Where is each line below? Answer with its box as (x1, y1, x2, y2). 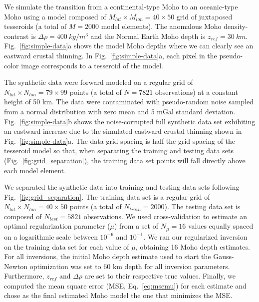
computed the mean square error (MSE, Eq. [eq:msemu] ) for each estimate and (4, 280, 247, 291)
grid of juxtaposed (176, 11, 233, 21)
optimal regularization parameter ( (4, 221, 110, 231)
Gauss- (213, 251, 234, 262)
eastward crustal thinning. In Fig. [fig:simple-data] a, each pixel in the (4, 50, 217, 60)
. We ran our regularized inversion (143, 231, 248, 242)
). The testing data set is (164, 201, 241, 212)
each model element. (4, 165, 66, 175)
